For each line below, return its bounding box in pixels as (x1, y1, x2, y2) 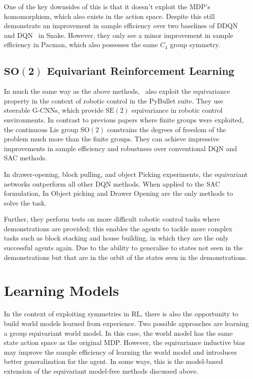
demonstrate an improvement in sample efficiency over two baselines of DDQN (4, 20, 238, 31)
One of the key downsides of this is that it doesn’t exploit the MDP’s (4, 1, 210, 11)
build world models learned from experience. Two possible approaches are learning (4, 318, 249, 328)
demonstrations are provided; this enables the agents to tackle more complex (4, 223, 233, 233)
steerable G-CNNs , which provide (4, 105, 104, 115)
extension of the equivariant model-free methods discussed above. (4, 365, 199, 376)
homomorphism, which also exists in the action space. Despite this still (4, 11, 215, 21)
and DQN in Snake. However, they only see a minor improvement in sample (4, 30, 234, 40)
